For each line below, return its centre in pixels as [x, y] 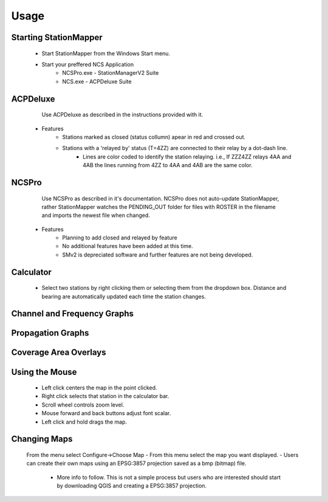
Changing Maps [42, 439]
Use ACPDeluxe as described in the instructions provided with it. [122, 115]
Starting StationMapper [57, 37]
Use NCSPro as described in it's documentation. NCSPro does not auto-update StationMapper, [160, 198]
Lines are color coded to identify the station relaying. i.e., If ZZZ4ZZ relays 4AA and [187, 156]
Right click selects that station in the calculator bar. [105, 396]
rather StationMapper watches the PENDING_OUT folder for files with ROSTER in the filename [159, 207]
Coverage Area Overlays [59, 352]
